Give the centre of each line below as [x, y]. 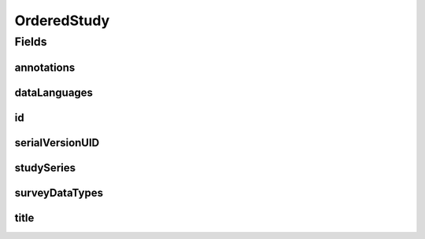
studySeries [45, 168]
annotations [45, 67]
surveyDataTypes [59, 193]
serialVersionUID [57, 143]
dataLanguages [54, 92]
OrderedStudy [62, 20]
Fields [31, 42]
